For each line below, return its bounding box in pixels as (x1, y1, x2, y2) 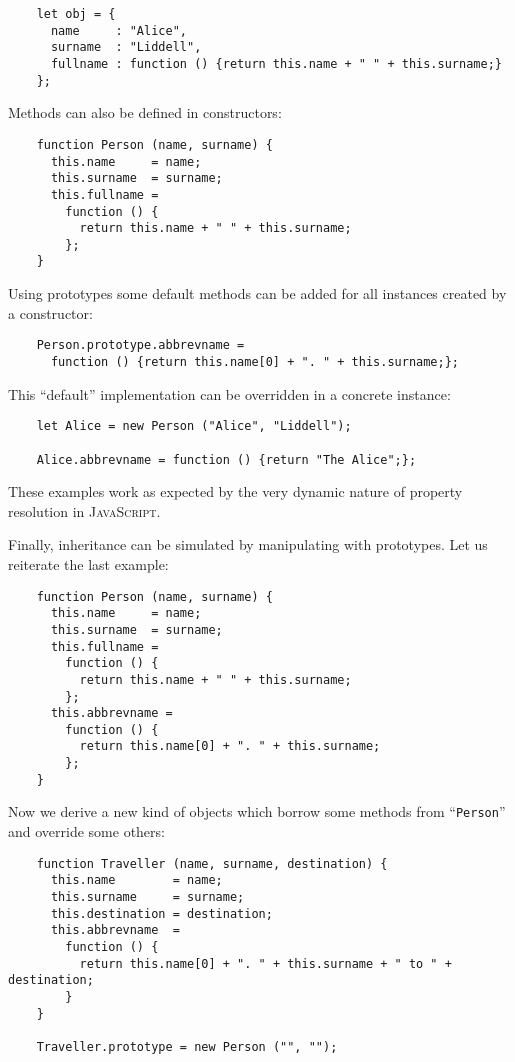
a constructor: (8, 302, 93, 323)
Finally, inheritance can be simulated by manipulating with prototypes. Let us (8, 534, 488, 555)
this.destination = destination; (50, 906, 273, 921)
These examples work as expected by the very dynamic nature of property (8, 481, 463, 502)
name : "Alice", (50, 23, 187, 38)
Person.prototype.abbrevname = (36, 338, 245, 353)
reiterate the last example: (8, 553, 169, 574)
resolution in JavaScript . (8, 500, 161, 521)
